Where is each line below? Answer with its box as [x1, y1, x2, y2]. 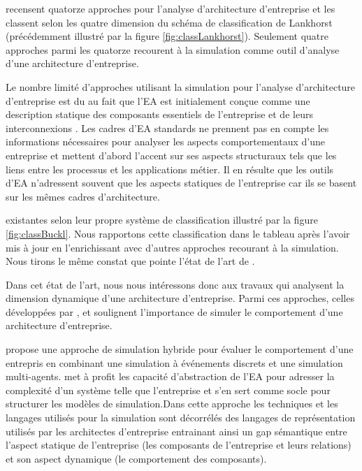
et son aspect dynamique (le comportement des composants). [6, 451, 267, 465]
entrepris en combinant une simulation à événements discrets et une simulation [6, 355, 343, 370]
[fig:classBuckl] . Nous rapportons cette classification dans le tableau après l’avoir [6, 226, 350, 240]
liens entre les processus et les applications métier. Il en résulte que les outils [6, 161, 334, 176]
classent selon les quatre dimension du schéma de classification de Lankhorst [6, 15, 333, 29]
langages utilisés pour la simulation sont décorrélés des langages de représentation [6, 410, 356, 425]
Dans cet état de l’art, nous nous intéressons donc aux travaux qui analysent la [6, 277, 345, 291]
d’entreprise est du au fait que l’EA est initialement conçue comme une [6, 93, 310, 108]
